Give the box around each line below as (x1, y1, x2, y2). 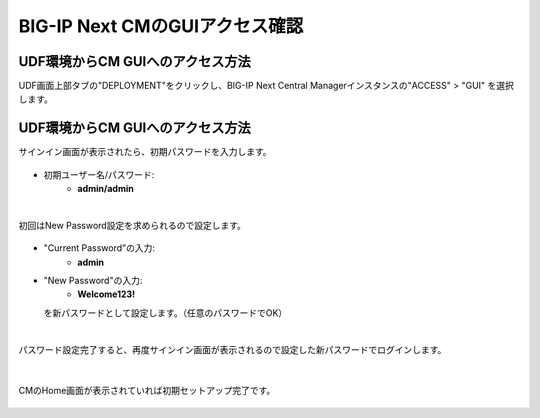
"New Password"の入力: (43, 275, 143, 287)
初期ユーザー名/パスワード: (43, 168, 155, 180)
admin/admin (77, 183, 134, 195)
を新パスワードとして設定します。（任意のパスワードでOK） (43, 306, 288, 319)
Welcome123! (77, 288, 136, 300)
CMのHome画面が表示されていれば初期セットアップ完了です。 (18, 385, 276, 397)
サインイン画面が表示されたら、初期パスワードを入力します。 (18, 146, 272, 158)
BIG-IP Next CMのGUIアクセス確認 (18, 15, 304, 37)
